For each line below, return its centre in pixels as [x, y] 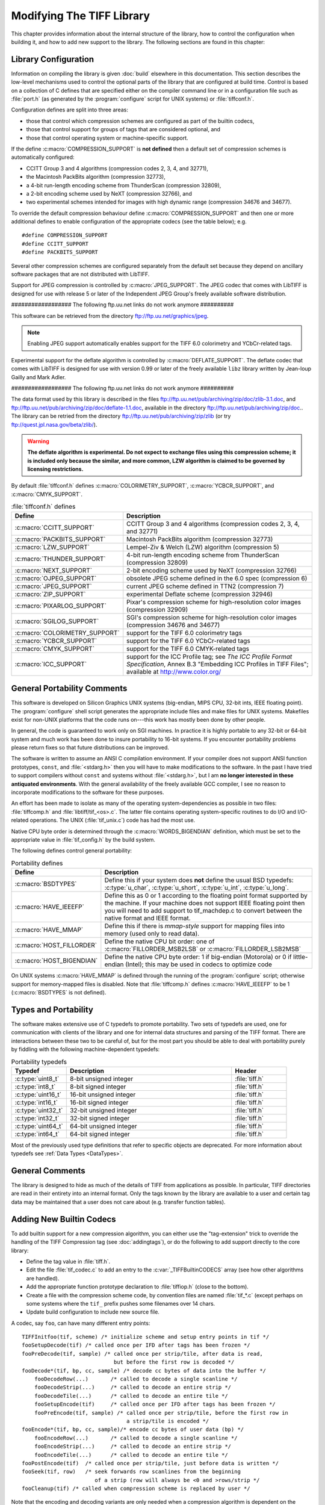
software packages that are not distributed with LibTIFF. [80, 275]
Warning [38, 441]
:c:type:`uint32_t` [39, 1110]
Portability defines [37, 863]
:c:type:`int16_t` [36, 1102]
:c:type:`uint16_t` [38, 1094]
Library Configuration [53, 59]
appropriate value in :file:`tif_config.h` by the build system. [83, 839]
